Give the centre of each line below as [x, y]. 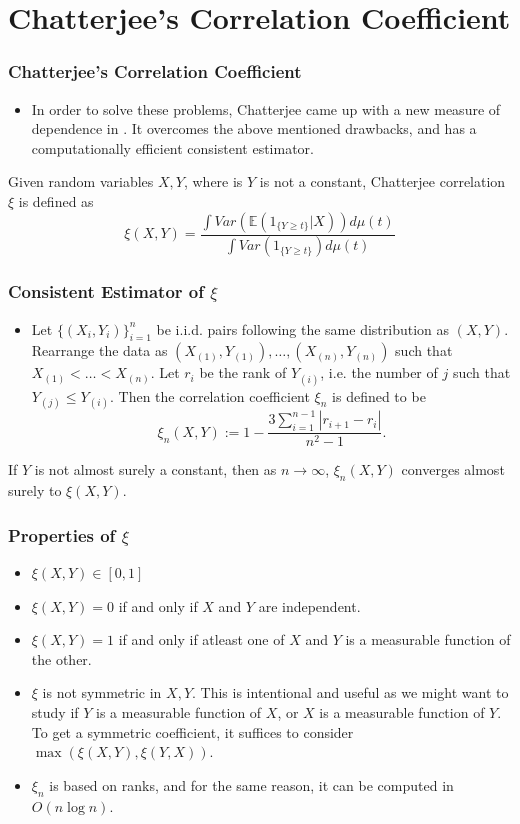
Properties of [62, 534]
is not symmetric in [102, 692]
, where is [213, 181]
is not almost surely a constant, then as [155, 469]
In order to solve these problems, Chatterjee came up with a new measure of [266, 108]
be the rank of [243, 372]
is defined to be [379, 395]
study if [55, 711]
